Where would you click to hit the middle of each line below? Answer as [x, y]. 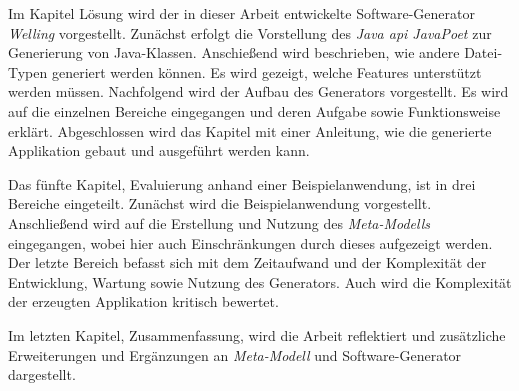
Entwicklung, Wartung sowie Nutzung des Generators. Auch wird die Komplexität [260, 281]
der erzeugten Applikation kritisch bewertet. [143, 301]
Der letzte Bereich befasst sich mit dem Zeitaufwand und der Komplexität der [247, 262]
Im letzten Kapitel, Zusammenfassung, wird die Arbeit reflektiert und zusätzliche [257, 334]
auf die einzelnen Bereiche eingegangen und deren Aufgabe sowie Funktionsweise [254, 110]
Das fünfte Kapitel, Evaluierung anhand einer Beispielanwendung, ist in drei [242, 183]
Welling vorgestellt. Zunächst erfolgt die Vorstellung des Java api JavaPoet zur [250, 32]
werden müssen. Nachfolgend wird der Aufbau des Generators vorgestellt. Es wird [258, 91]
